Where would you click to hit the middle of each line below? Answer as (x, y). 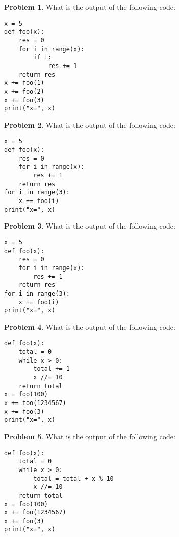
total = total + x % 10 (73, 478)
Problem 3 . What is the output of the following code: (90, 226)
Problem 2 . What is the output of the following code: (90, 125)
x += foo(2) (24, 91)
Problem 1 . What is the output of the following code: (90, 7)
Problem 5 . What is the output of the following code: (90, 436)
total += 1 (52, 369)
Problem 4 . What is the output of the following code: (90, 327)
